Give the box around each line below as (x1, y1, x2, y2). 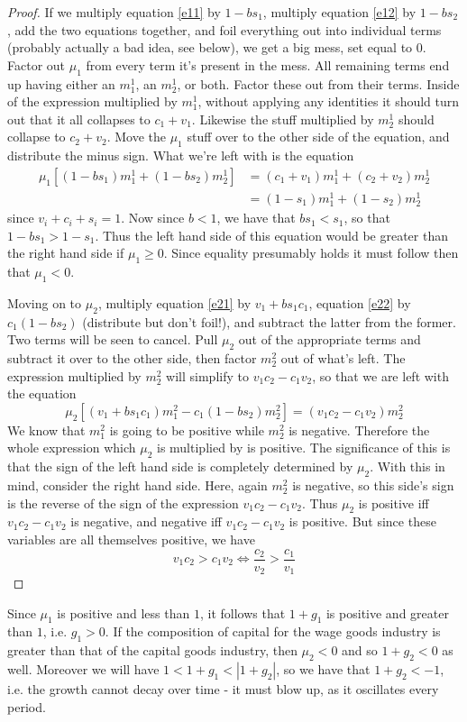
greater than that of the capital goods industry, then (7, 641, 298, 660)
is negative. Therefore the (288, 420, 430, 439)
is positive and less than (57, 603, 190, 622)
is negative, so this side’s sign (292, 475, 454, 494)
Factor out (7, 55, 66, 74)
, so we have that (276, 660, 371, 679)
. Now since (121, 208, 185, 227)
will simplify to (166, 366, 249, 385)
